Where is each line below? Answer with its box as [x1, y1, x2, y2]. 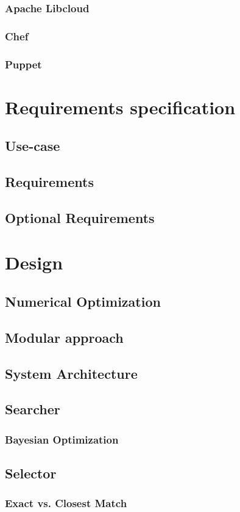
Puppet [5, 56, 42, 71]
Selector [5, 463, 57, 482]
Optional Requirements [5, 208, 155, 227]
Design [5, 250, 63, 275]
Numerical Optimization [5, 292, 161, 311]
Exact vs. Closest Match [5, 496, 127, 511]
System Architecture [5, 364, 138, 382]
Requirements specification [5, 94, 236, 119]
